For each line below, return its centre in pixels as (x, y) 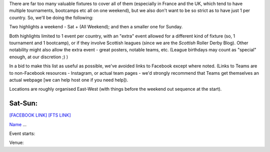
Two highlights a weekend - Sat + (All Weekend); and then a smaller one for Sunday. (96, 27)
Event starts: (22, 133)
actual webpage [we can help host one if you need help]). (69, 80)
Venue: (16, 143)
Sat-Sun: (23, 103)
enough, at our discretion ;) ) (39, 57)
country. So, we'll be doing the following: (51, 17)
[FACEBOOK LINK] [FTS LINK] (40, 115)
